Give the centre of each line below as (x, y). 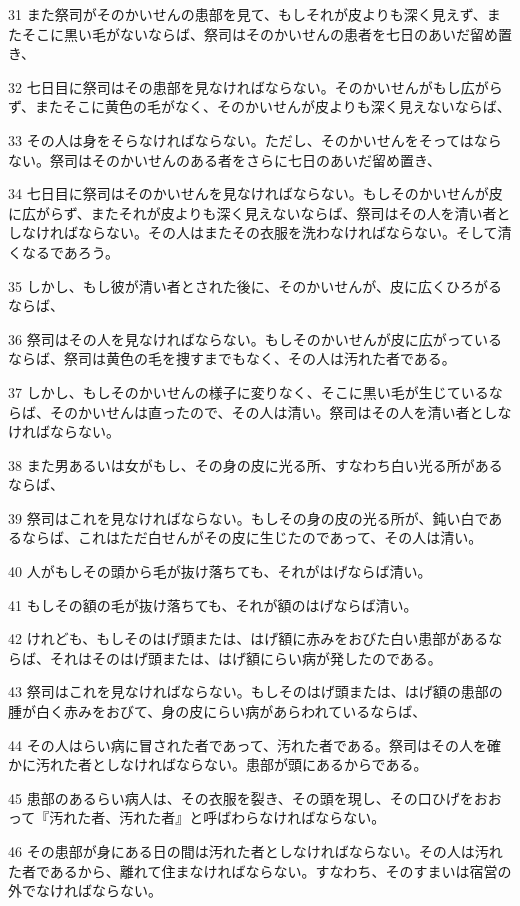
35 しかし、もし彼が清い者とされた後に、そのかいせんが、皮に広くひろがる (255, 285)
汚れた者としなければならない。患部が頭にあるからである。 (231, 764)
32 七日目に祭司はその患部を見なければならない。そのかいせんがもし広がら (255, 86)
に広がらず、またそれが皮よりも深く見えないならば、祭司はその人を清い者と (259, 212)
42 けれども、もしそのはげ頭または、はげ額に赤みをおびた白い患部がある (248, 638)
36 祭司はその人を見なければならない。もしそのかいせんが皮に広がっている (255, 338)
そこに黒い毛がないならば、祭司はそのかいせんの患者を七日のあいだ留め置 (266, 33)
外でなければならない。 (85, 890)
